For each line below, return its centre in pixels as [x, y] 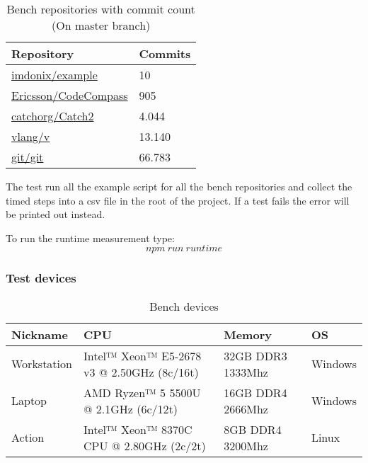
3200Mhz [246, 445]
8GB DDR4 [253, 429]
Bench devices [184, 306]
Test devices [41, 278]
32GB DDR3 [255, 355]
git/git [28, 157]
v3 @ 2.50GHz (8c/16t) [141, 372]
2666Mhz [246, 408]
